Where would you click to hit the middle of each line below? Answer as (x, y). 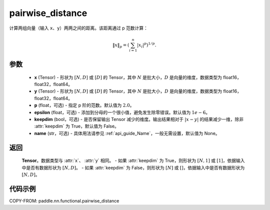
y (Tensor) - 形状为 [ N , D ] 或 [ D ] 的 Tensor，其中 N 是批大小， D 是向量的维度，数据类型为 (128, 91)
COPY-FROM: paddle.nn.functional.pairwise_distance (64, 200)
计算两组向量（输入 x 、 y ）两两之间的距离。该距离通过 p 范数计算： (79, 28)
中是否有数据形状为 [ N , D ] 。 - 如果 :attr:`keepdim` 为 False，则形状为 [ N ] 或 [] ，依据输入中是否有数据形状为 (133, 167)
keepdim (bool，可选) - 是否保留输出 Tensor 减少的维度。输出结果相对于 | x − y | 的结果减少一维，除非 (139, 119)
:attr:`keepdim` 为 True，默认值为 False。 (77, 126)
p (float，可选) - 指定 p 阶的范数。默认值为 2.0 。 (84, 105)
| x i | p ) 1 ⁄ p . (146, 45)
